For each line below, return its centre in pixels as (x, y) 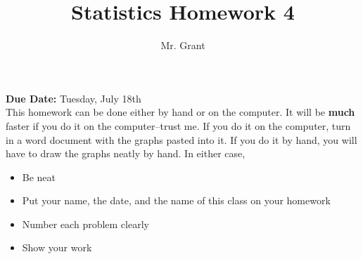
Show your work (57, 247)
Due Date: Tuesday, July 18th (74, 98)
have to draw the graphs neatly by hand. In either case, (126, 153)
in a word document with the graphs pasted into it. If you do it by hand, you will (181, 139)
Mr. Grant (183, 45)
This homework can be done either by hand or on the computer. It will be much (180, 112)
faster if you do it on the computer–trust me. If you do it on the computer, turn (178, 125)
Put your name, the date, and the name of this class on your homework (176, 200)
